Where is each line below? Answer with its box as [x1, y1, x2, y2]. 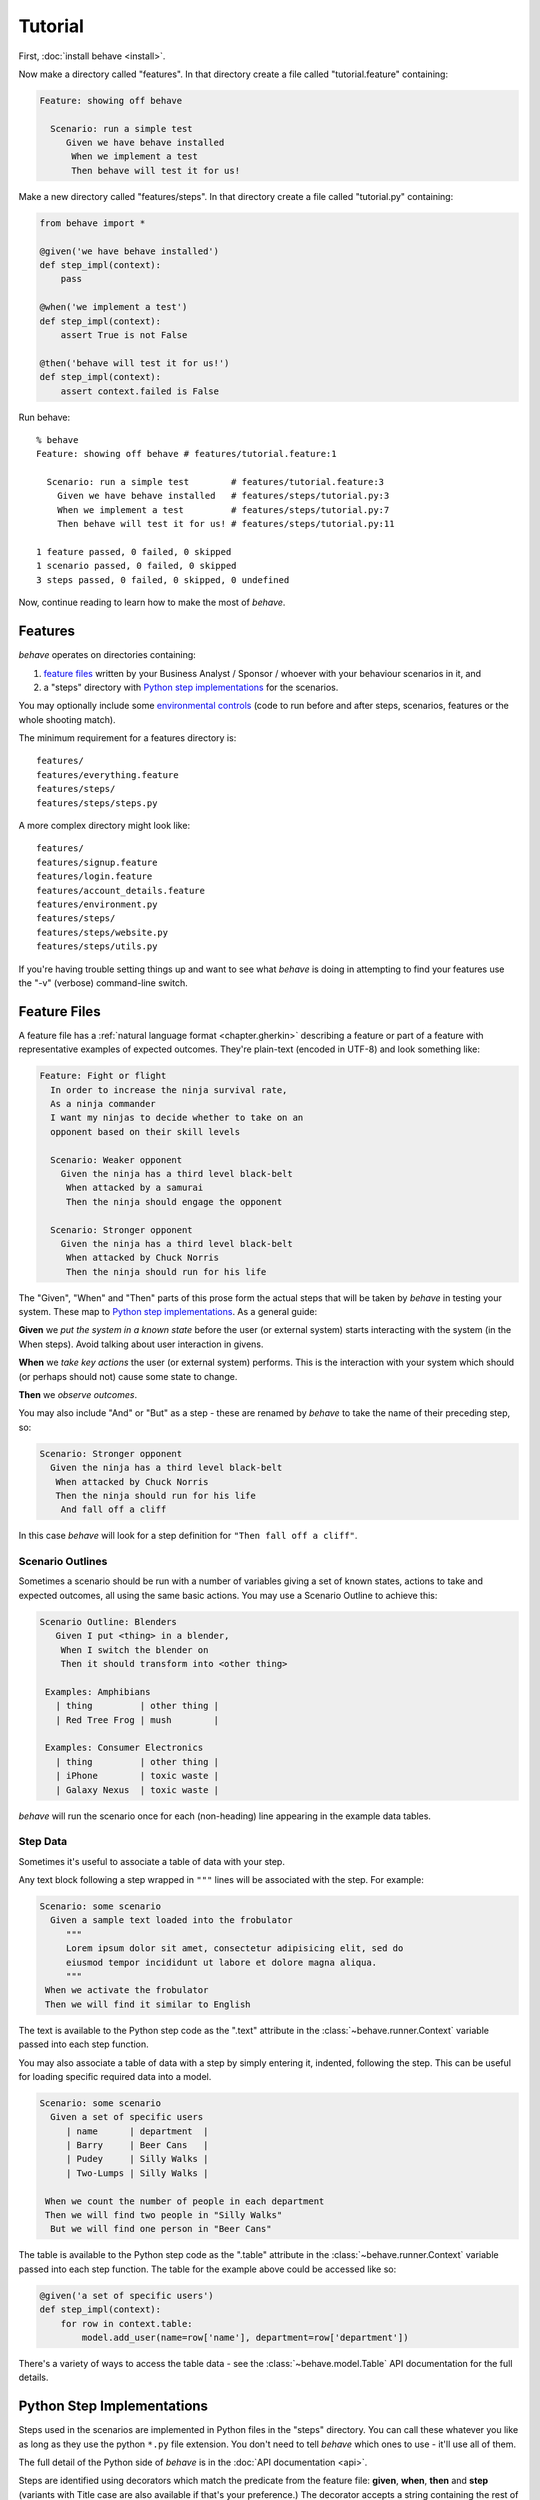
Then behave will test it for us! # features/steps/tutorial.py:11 [56, 518, 395, 530]
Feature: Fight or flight [39, 1070, 167, 1082]
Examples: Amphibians [45, 1686, 151, 1697]
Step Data [18, 1835, 68, 1849]
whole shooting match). [18, 713, 116, 725]
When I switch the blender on [60, 1644, 209, 1655]
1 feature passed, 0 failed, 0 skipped [36, 546, 232, 558]
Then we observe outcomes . [18, 1389, 138, 1400]
